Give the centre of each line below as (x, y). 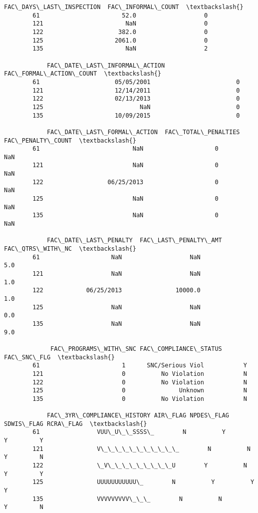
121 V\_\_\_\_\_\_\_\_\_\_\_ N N (141, 449)
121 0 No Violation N (140, 374)
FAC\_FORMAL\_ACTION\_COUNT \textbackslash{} (83, 74)
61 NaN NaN (117, 257)
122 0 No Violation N (140, 382)
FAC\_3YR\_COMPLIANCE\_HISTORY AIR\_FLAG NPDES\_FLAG (138, 416)
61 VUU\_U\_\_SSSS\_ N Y (129, 432)
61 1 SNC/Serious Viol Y (140, 366)
